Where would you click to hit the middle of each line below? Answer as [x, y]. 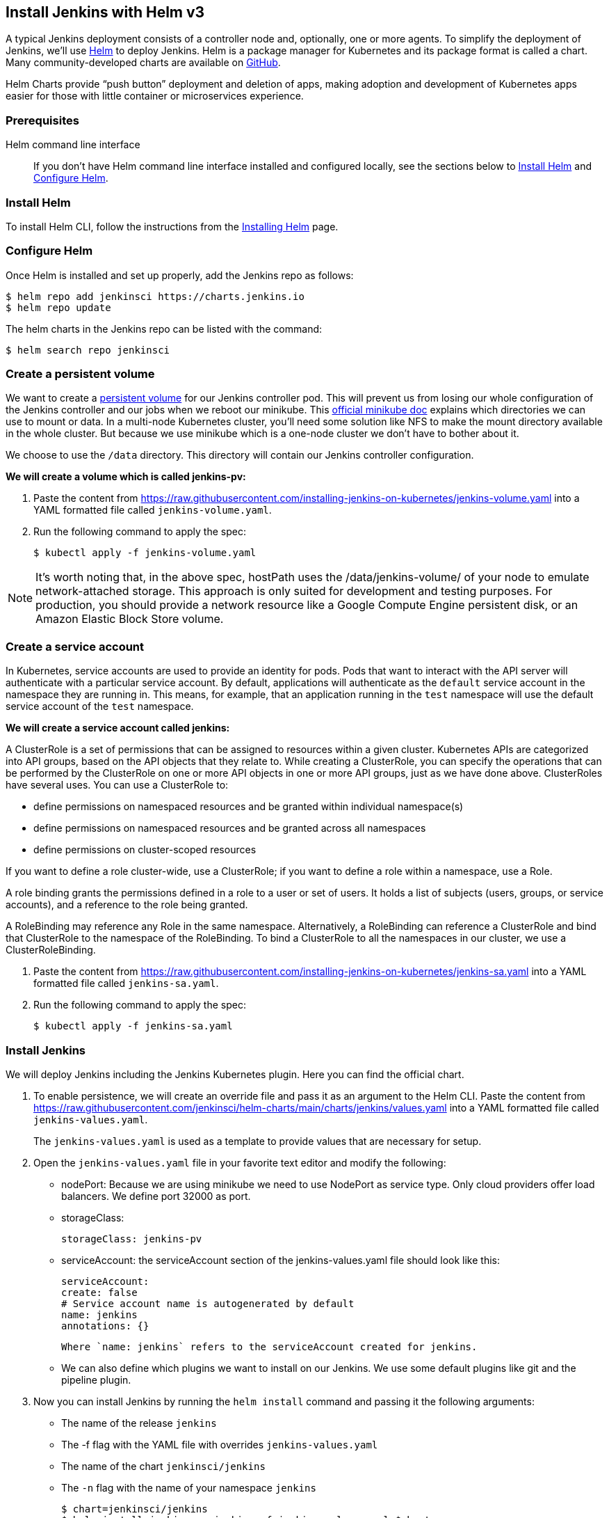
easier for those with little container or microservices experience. [155, 96]
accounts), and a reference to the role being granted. [127, 905]
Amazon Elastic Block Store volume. [130, 619]
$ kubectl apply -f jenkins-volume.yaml [145, 553]
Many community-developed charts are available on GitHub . [143, 63]
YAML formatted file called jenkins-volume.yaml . [153, 510]
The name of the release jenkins [139, 1423]
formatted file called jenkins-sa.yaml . [126, 983]
